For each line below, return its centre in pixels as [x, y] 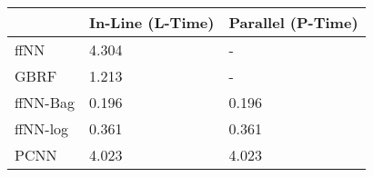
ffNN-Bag [45, 102]
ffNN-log [42, 128]
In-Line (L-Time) [151, 22]
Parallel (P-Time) [293, 22]
